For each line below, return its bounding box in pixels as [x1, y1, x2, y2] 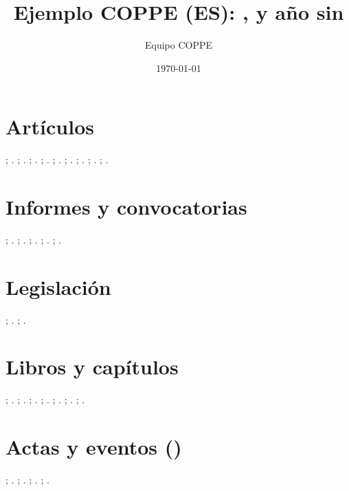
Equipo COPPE [144, 38, 213, 52]
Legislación [5, 272, 111, 300]
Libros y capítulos [5, 352, 179, 381]
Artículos [5, 112, 94, 141]
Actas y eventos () [5, 433, 182, 461]
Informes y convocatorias [5, 193, 247, 221]
